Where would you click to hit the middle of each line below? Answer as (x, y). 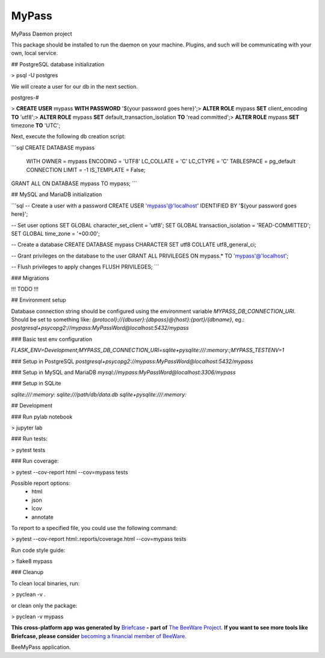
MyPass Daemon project (42, 34)
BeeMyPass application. (41, 647)
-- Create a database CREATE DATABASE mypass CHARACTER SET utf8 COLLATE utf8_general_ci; (134, 245)
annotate (42, 517)
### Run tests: (29, 439)
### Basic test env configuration (52, 339)
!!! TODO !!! (25, 289)
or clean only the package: (44, 606)
